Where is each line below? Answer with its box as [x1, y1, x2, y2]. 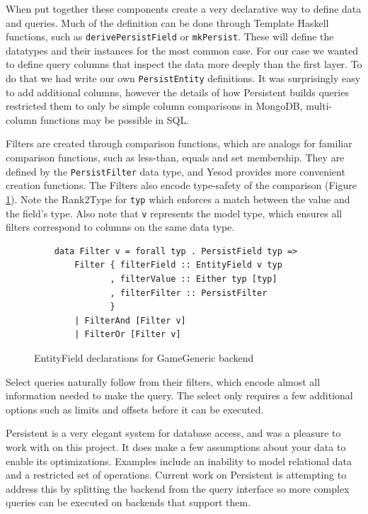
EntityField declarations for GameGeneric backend [34, 350, 254, 365]
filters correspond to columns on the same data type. [6, 219, 235, 234]
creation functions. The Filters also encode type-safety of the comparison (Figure [6, 178, 357, 193]
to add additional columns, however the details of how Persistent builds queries [6, 84, 349, 99]
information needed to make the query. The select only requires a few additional [6, 388, 353, 403]
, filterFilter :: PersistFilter [110, 287, 268, 298]
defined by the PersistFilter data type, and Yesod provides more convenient [6, 164, 345, 178]
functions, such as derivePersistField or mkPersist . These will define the [6, 29, 334, 44]
